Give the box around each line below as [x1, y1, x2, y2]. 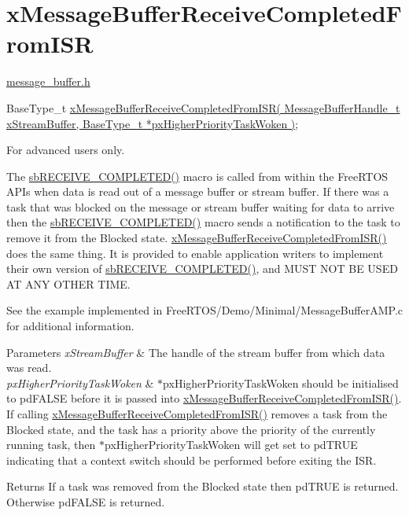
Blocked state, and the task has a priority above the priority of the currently [6, 421, 376, 437]
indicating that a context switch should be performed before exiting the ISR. [6, 451, 377, 468]
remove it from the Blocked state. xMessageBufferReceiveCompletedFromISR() [6, 230, 387, 246]
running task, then [6, 436, 96, 453]
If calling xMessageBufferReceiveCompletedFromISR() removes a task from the [6, 406, 388, 421]
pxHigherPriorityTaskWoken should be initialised [163, 374, 399, 391]
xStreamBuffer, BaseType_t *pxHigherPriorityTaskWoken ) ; [6, 115, 299, 131]
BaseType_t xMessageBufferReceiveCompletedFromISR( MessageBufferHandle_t [6, 99, 400, 116]
